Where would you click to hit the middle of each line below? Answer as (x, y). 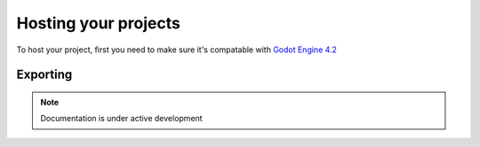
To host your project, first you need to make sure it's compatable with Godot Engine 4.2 (177, 50)
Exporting (44, 75)
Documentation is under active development (122, 119)
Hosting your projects (99, 23)
